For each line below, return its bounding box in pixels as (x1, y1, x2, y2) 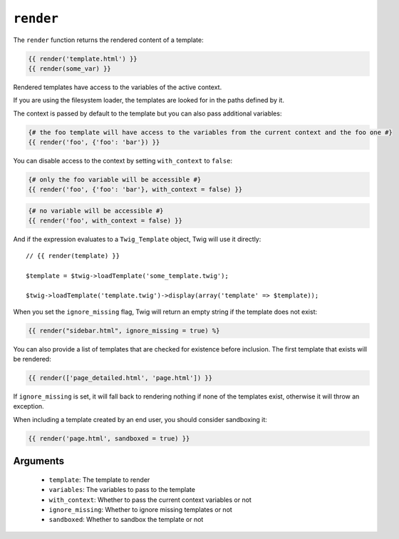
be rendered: (13, 355, 51, 364)
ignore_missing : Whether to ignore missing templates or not (48, 505, 233, 513)
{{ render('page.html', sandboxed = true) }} (28, 434, 190, 442)
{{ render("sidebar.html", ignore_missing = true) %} (28, 327, 220, 334)
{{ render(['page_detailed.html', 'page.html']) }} (28, 374, 213, 382)
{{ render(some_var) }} (28, 64, 112, 73)
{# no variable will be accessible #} (28, 207, 164, 215)
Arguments (13, 455, 65, 467)
